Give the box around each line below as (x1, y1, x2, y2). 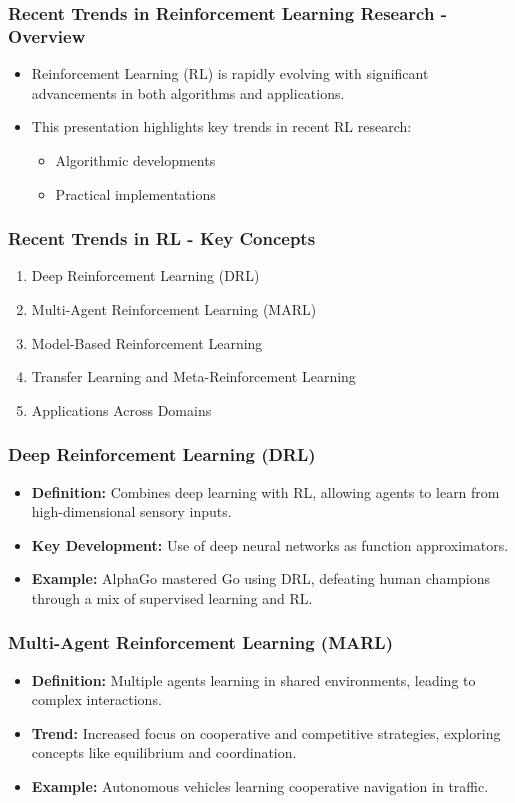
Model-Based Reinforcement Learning (31, 332, 263, 353)
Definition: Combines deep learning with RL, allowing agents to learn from (31, 481, 500, 502)
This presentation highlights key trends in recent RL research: (31, 116, 412, 137)
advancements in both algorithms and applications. (31, 82, 345, 103)
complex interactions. (31, 689, 162, 710)
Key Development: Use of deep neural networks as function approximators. (31, 534, 509, 555)
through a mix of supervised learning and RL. (31, 587, 313, 608)
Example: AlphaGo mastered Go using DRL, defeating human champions (31, 568, 491, 589)
